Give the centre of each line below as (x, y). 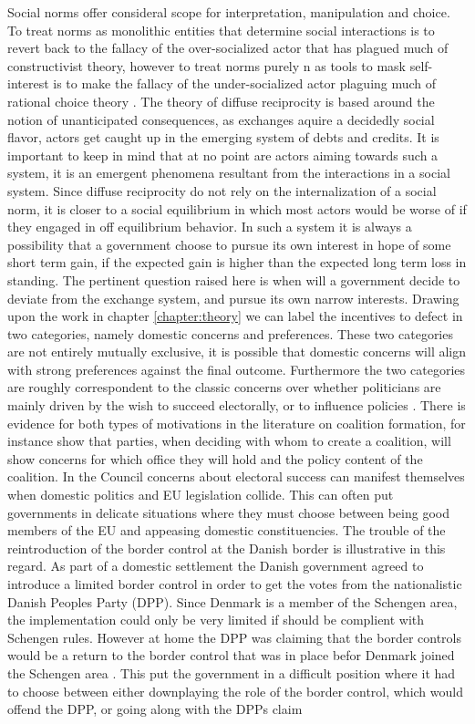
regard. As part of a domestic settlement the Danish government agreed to (216, 566)
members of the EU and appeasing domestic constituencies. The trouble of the (227, 530)
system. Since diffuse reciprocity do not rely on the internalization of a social (222, 190)
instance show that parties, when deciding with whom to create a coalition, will (229, 441)
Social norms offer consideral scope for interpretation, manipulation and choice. (229, 12)
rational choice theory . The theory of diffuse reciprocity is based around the (221, 101)
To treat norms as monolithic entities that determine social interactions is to (221, 30)
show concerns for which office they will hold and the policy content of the (215, 458)
